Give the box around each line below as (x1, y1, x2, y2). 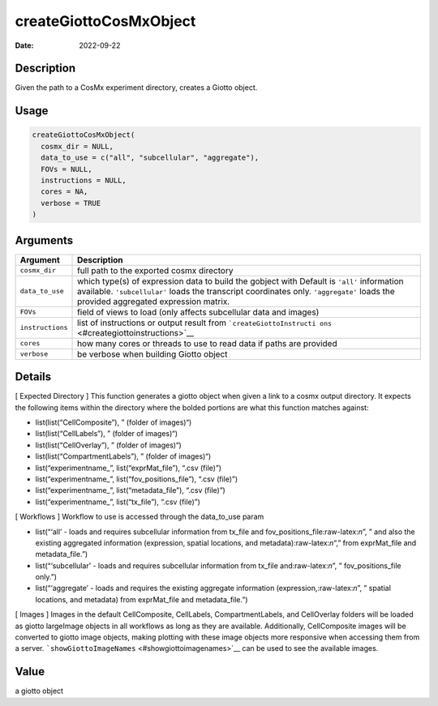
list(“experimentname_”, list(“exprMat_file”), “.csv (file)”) (35, 463, 222, 473)
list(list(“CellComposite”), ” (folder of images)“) (35, 417, 192, 427)
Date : (15, 41, 34, 50)
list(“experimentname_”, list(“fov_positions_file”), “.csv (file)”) (35, 474, 238, 484)
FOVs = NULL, (41, 165, 92, 173)
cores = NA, (41, 187, 88, 196)
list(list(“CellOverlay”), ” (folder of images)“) (35, 440, 182, 450)
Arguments (15, 233, 74, 247)
